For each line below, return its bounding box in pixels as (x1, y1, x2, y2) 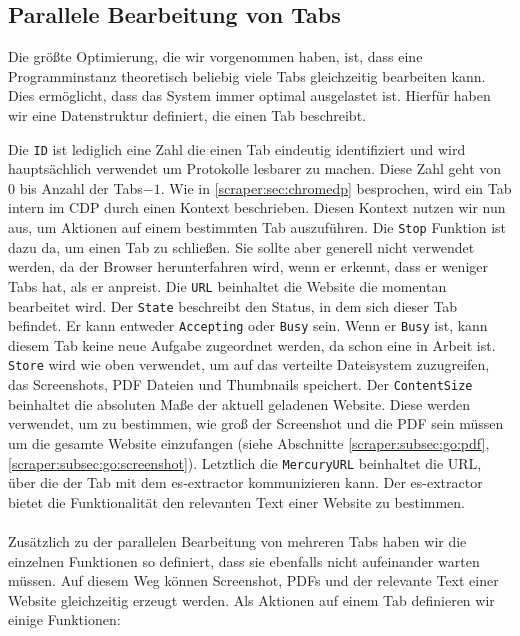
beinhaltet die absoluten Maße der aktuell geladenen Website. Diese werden (8, 393, 471, 414)
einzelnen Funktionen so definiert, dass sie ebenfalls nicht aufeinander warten (8, 550, 480, 571)
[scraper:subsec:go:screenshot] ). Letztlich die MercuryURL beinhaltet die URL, (8, 452, 482, 473)
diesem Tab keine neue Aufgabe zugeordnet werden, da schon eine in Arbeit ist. (8, 334, 496, 355)
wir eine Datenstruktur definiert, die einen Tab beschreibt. (8, 104, 366, 125)
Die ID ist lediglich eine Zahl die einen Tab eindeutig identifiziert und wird (8, 138, 466, 159)
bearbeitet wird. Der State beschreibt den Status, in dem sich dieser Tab (8, 295, 458, 316)
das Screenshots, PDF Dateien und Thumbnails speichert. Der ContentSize (8, 374, 473, 395)
